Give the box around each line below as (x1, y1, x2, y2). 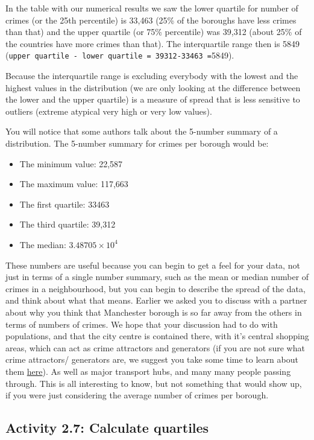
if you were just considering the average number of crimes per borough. (5, 389, 269, 401)
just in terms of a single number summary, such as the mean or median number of (5, 270, 309, 283)
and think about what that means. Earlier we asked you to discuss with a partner (5, 294, 307, 307)
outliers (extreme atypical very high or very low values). (5, 104, 212, 117)
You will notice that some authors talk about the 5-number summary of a (5, 125, 278, 138)
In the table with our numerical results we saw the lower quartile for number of (5, 2, 298, 14)
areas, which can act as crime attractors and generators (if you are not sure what (5, 341, 305, 354)
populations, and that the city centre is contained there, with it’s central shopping (5, 330, 309, 342)
